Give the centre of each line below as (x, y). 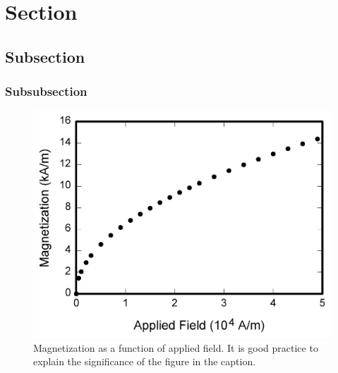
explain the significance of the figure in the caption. (145, 361)
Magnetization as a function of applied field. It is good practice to (176, 347)
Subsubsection (46, 91)
